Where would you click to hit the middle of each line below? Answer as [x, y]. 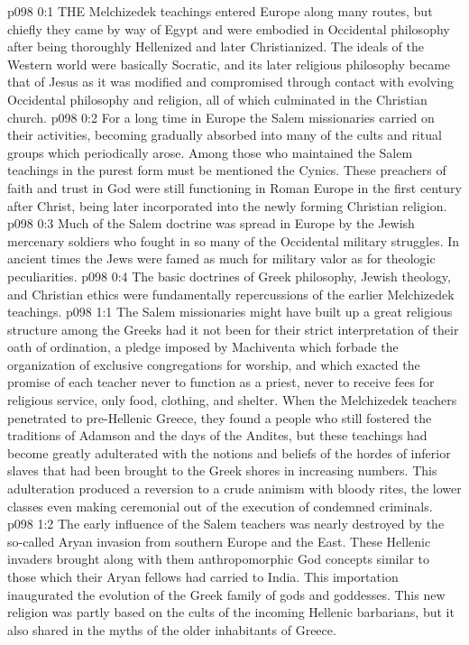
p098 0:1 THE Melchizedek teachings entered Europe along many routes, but [220, 11]
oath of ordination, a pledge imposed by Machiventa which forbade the [203, 347]
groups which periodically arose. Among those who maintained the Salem [210, 152]
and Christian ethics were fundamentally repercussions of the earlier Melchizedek [231, 294]
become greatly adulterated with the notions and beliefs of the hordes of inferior [229, 452]
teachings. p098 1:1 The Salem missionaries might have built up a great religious [230, 312]
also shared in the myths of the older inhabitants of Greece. [172, 629]
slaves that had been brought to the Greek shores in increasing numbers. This [222, 470]
